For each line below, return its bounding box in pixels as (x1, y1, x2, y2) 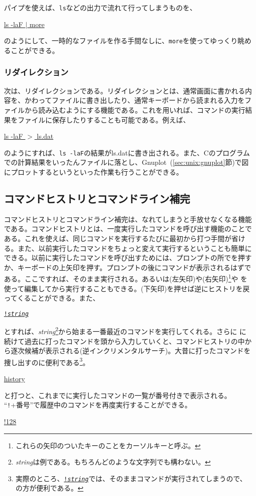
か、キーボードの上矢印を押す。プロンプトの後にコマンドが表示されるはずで (4, 262, 251, 272)
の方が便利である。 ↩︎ (15, 483, 84, 493)
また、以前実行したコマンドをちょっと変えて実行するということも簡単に (17, 243, 252, 253)
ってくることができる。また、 (4, 293, 100, 303)
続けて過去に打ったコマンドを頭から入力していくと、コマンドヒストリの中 (4, 336, 245, 346)
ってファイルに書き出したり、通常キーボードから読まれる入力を (38, 95, 245, 105)
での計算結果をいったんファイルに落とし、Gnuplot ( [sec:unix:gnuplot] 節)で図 (4, 157, 249, 167)
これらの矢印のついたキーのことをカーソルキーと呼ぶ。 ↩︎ (15, 440, 201, 450)
